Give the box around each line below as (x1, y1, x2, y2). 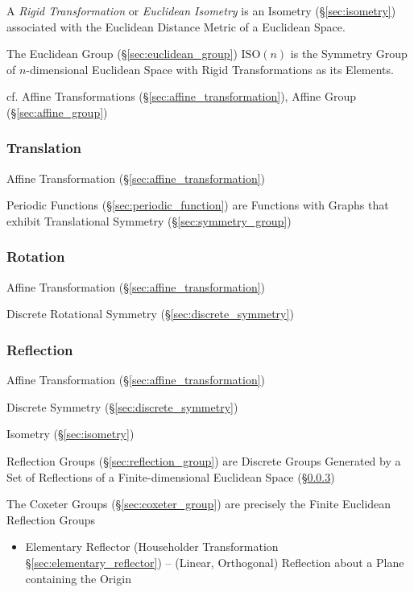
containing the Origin (25, 569, 131, 586)
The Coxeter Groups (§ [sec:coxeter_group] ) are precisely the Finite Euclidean (6, 495, 391, 512)
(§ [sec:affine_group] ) (6, 103, 108, 120)
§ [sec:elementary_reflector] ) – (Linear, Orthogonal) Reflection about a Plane (25, 553, 404, 570)
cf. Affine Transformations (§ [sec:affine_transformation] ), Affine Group (6, 88, 357, 105)
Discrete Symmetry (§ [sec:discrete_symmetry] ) (6, 398, 238, 415)
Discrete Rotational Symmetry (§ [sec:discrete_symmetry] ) (6, 305, 294, 322)
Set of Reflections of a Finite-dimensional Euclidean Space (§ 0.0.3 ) (6, 468, 335, 485)
